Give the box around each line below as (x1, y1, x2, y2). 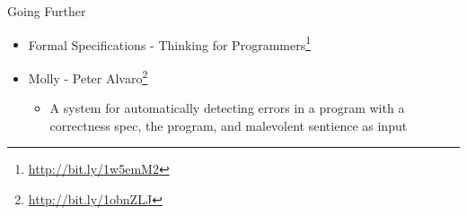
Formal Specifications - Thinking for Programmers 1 (28, 32, 312, 54)
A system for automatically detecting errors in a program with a (49, 99, 405, 117)
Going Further (7, 2, 86, 20)
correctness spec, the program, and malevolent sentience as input (49, 116, 408, 134)
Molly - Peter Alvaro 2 (28, 65, 148, 87)
